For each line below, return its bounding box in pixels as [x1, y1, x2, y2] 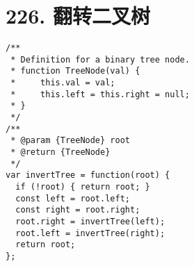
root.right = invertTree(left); [15, 216, 165, 226]
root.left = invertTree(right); [15, 228, 165, 238]
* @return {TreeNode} [10, 147, 111, 158]
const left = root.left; [15, 193, 130, 203]
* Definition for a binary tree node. [10, 54, 190, 65]
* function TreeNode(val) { [10, 66, 140, 76]
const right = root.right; [15, 205, 140, 215]
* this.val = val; [10, 78, 115, 88]
